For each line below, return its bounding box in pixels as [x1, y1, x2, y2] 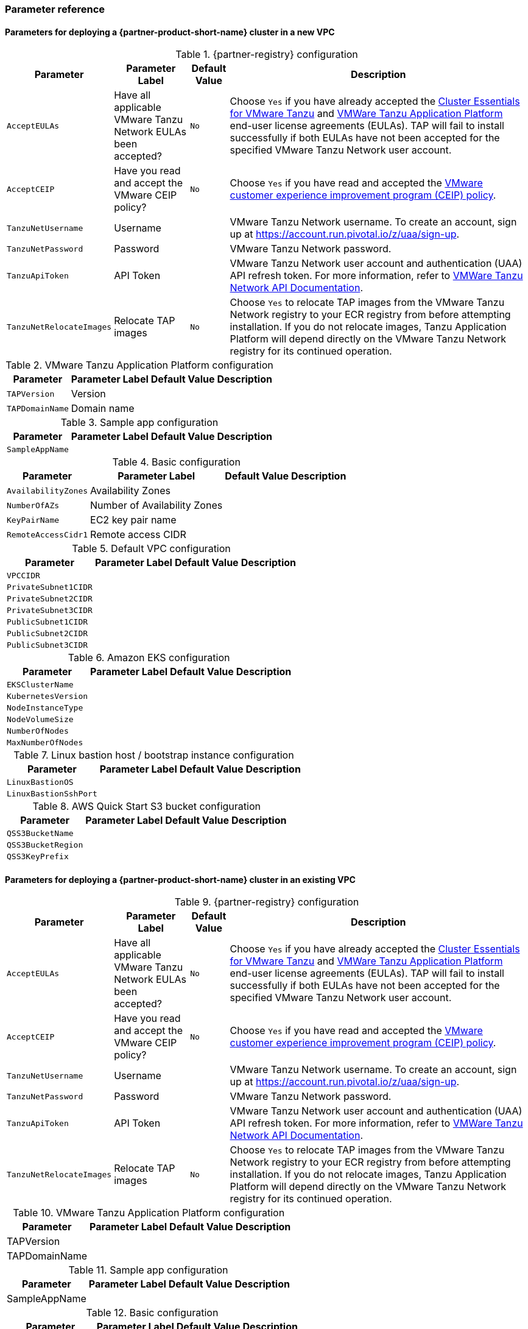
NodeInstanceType [7, 703, 83, 713]
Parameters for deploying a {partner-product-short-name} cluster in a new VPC [5, 26, 335, 37]
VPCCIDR [7, 571, 40, 581]
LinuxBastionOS [7, 778, 74, 787]
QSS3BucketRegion [7, 840, 83, 850]
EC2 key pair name [90, 514, 177, 526]
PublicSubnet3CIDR [7, 640, 88, 650]
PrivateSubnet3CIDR [7, 606, 93, 615]
